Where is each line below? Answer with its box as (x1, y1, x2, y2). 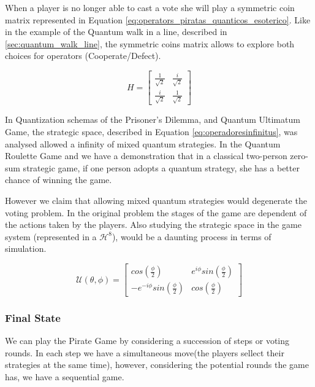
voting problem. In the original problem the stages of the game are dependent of (5, 206, 307, 219)
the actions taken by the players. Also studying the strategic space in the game (5, 218, 302, 231)
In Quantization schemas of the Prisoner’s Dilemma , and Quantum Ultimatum (5, 113, 300, 126)
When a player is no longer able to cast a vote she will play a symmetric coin (5, 1, 295, 14)
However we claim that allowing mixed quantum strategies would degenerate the (5, 194, 307, 207)
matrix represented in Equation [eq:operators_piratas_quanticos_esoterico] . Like (5, 13, 311, 26)
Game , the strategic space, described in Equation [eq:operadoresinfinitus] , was (5, 125, 298, 138)
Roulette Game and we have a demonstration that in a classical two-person (5, 149, 287, 162)
